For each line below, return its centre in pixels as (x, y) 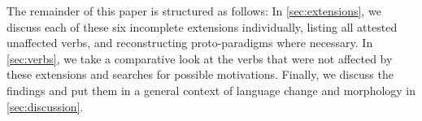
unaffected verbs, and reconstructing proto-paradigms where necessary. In (190, 43)
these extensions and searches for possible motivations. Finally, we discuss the (200, 74)
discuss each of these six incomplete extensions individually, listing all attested (202, 26)
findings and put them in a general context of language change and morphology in (211, 90)
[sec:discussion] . (45, 106)
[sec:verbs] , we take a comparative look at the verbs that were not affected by (200, 58)
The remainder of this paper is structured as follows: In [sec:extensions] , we (194, 11)
